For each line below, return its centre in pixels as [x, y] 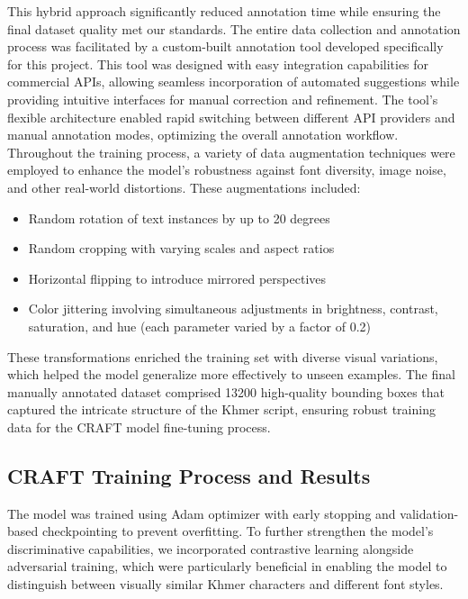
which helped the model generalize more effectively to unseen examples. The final [231, 374]
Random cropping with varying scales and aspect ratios [181, 248]
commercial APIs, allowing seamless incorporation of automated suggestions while [234, 82]
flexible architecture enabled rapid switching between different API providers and [231, 117]
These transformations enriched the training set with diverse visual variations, [223, 356]
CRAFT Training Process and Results [189, 475]
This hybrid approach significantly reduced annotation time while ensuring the [224, 11]
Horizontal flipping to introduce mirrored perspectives [177, 278]
